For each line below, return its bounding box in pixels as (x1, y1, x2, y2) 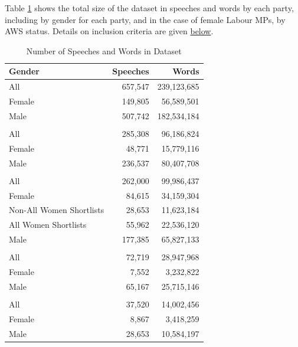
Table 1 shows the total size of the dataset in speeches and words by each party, (5, 2, 294, 14)
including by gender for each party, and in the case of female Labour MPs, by (5, 13, 286, 25)
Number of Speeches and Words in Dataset (26, 44, 182, 57)
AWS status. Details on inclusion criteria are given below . (5, 25, 214, 37)
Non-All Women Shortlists (9, 204, 104, 216)
